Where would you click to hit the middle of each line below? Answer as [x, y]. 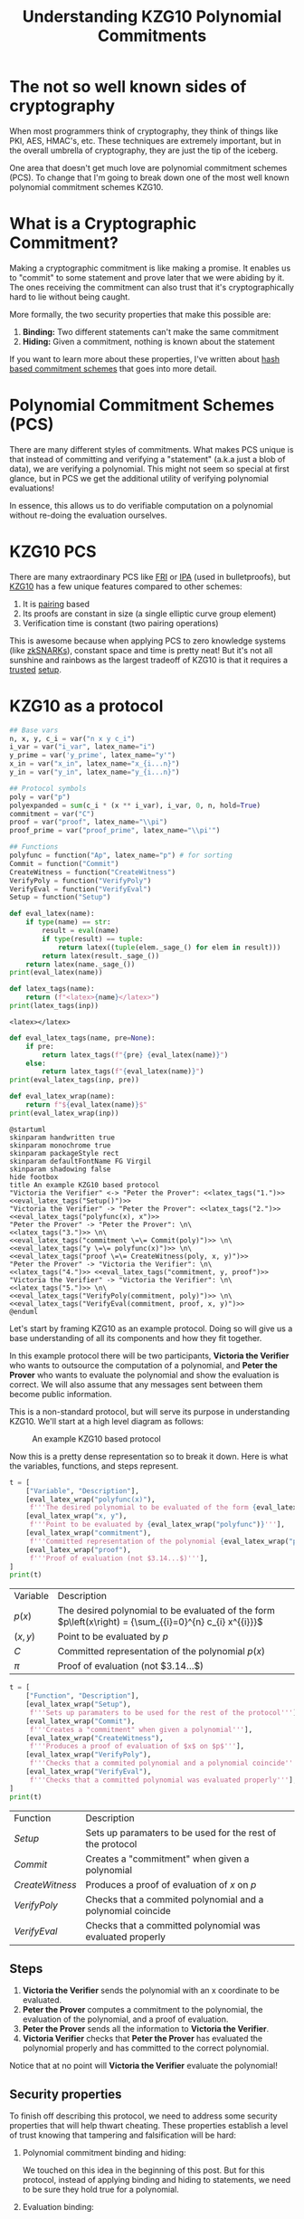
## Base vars [34, 730]
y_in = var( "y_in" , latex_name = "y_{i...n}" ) [95, 772]
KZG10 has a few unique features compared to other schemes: [126, 586]
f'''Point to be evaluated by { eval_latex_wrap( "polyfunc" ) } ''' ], [157, 1525]
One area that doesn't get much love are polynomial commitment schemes [148, 167]
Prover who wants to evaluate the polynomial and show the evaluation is [144, 1375]
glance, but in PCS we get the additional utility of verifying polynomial [139, 478]
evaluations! [32, 488]
